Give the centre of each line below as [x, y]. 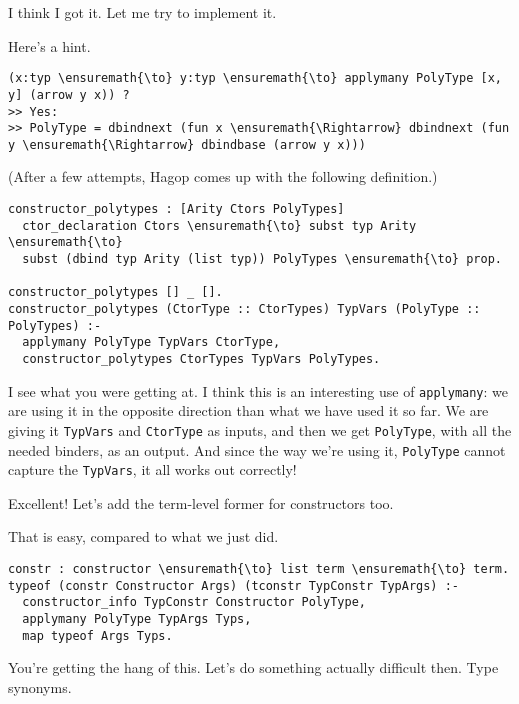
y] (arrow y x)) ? [69, 94]
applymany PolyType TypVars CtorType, [151, 342]
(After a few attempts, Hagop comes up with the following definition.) [223, 176]
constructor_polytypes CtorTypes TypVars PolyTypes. [201, 358]
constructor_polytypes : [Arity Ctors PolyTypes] [176, 209]
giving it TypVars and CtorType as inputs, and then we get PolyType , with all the [260, 429]
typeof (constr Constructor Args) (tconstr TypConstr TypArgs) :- [234, 585]
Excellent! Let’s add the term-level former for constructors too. [201, 502]
